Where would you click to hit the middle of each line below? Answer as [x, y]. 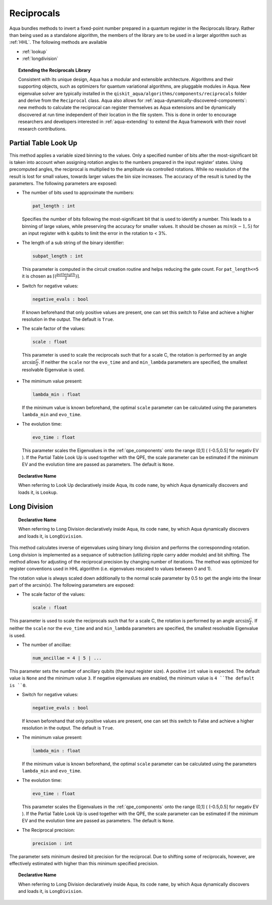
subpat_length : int [58, 256]
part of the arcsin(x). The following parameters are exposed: [72, 585]
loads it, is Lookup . [38, 492]
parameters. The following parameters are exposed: [63, 184]
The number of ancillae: [47, 644]
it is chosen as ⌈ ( [39, 276]
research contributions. [42, 129]
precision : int [53, 843]
